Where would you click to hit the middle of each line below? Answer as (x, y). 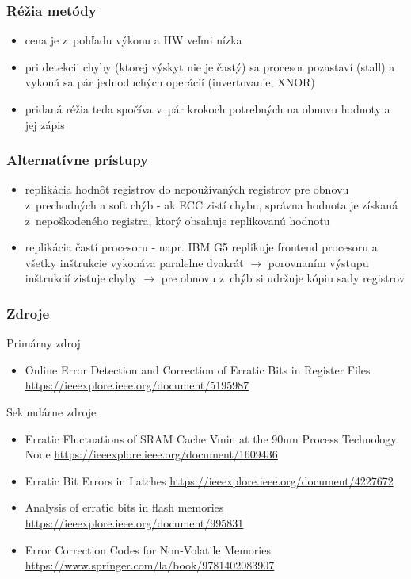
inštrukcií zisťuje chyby (81, 278)
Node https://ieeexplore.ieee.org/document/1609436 (151, 454)
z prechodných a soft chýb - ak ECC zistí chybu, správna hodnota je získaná (211, 205)
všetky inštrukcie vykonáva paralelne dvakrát (134, 262)
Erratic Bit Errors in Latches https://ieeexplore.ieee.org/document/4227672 (209, 480)
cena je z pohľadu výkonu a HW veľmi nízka (133, 40)
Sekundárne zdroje (51, 411)
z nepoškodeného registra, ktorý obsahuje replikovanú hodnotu (177, 220)
